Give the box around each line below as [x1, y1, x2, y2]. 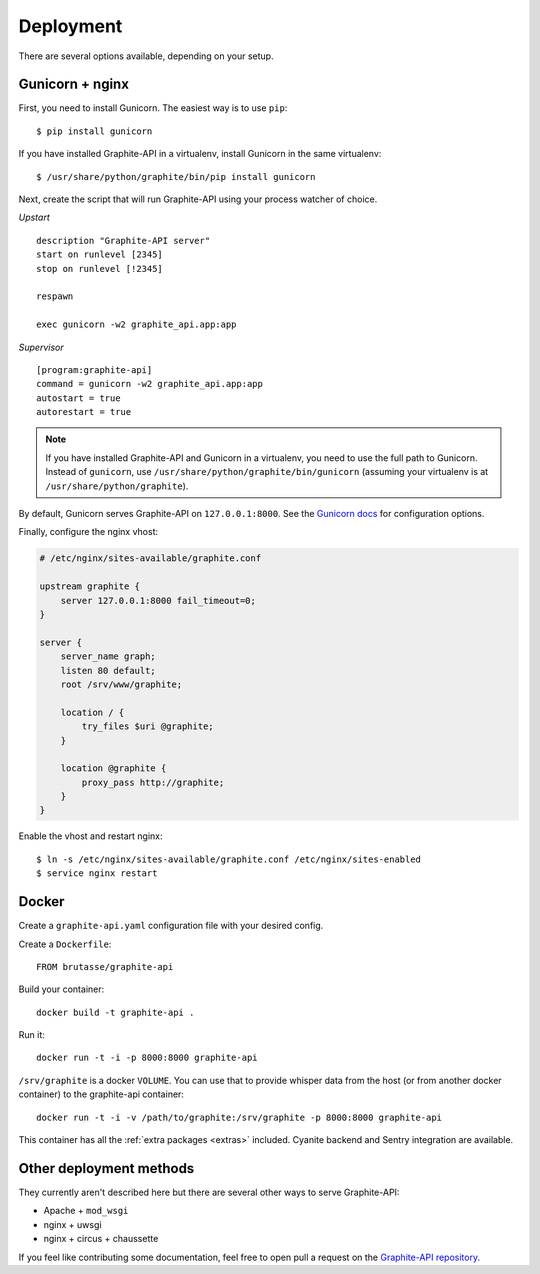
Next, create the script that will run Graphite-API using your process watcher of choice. [18, 193, 378, 205]
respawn [36, 291, 74, 302]
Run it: [18, 1029, 45, 1041]
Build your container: [18, 983, 105, 995]
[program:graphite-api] [36, 364, 153, 375]
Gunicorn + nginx [18, 76, 130, 93]
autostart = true [36, 392, 121, 404]
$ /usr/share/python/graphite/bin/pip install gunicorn [36, 171, 316, 182]
